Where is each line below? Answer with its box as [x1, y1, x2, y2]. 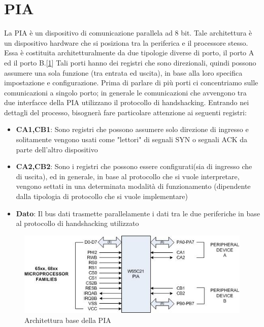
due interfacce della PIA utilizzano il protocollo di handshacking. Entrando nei [4, 97, 249, 108]
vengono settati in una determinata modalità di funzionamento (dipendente [16, 181, 251, 191]
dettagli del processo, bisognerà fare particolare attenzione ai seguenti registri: [4, 107, 247, 117]
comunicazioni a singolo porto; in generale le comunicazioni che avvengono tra [4, 87, 247, 97]
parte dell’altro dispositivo [16, 144, 98, 154]
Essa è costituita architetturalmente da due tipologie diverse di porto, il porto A [4, 47, 254, 58]
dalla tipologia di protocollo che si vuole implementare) [16, 191, 188, 202]
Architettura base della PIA [24, 314, 111, 325]
